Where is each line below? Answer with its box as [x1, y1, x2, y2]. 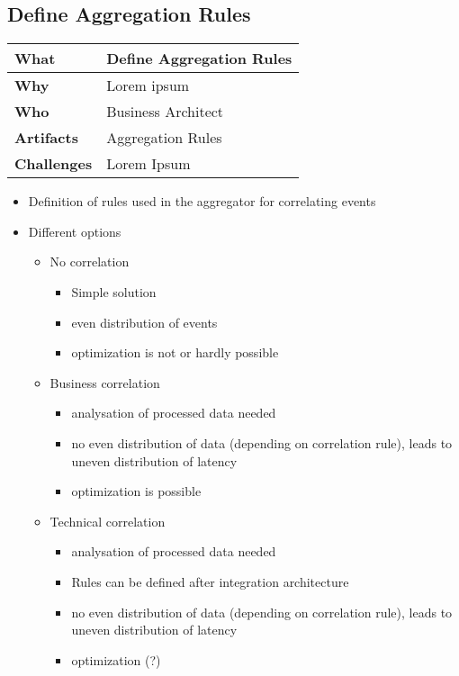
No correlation [49, 252, 130, 271]
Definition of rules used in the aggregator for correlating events [28, 192, 376, 211]
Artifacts [14, 127, 78, 149]
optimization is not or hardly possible [71, 343, 279, 362]
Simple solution [71, 282, 157, 301]
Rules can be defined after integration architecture [71, 572, 349, 590]
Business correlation [49, 373, 160, 392]
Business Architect [106, 101, 224, 122]
